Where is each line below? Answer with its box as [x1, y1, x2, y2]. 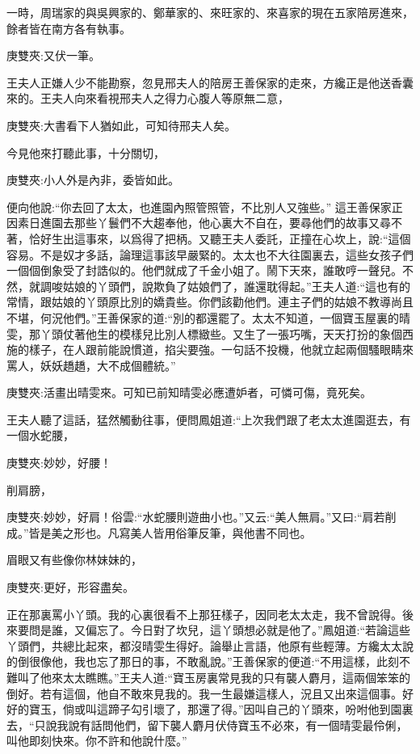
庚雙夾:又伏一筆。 [6, 47, 100, 64]
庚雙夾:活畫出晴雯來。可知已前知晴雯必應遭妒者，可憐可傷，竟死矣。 [6, 384, 372, 401]
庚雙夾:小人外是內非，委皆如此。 [6, 171, 179, 188]
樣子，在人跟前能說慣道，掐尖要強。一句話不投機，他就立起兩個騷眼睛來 [28, 341, 414, 358]
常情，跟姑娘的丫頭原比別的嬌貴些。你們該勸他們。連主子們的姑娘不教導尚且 [6, 293, 414, 310]
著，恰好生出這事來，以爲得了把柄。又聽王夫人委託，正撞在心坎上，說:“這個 [6, 230, 411, 246]
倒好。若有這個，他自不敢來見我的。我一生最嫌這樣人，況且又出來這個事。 [6, 684, 402, 701]
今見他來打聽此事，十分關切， [6, 144, 165, 161]
